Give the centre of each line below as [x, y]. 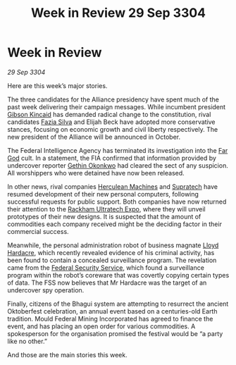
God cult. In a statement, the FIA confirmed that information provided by [112, 158]
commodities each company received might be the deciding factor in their [114, 224]
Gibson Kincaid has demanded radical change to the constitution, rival [109, 114]
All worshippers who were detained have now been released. [96, 173]
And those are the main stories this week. [68, 354]
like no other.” [27, 341]
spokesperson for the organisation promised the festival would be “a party [115, 333]
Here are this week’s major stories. [57, 85]
